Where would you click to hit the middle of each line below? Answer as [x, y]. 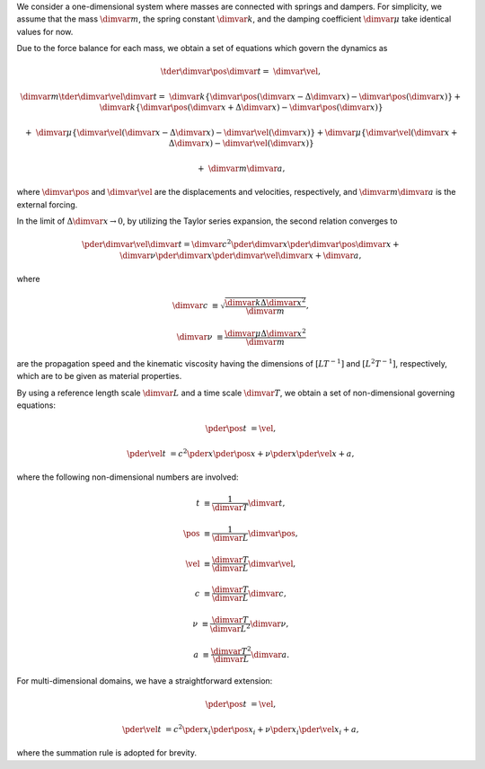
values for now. [45, 31]
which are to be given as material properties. [99, 376]
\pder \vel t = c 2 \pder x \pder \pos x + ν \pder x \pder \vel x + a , [241, 452]
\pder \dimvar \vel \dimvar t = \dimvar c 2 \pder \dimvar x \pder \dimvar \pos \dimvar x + [240, 244]
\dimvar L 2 [230, 628]
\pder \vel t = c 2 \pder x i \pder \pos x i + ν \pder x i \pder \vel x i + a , [240, 730]
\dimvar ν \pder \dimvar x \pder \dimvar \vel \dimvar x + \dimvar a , [241, 255]
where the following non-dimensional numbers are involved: [128, 477]
